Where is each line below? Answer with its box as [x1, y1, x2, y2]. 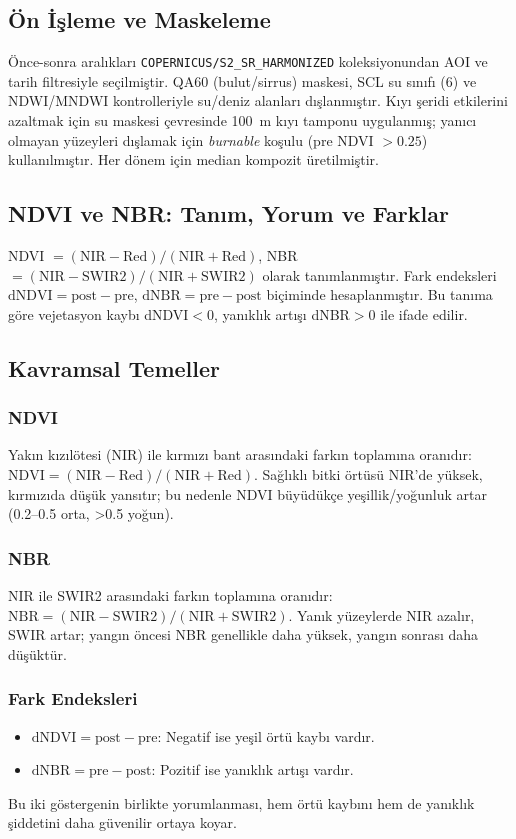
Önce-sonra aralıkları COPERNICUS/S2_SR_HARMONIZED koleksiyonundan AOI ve [8, 51, 488, 72]
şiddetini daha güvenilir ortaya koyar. [8, 812, 237, 833]
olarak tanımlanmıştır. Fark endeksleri [262, 264, 497, 285]
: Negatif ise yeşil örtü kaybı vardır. [157, 725, 375, 746]
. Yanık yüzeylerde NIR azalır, [288, 604, 475, 625]
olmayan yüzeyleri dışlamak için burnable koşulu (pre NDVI [8, 129, 374, 150]
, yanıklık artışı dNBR [214, 303, 350, 324]
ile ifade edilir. [380, 303, 468, 324]
